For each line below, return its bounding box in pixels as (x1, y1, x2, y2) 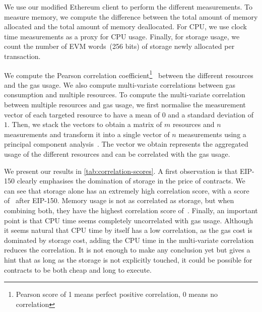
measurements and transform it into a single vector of (4, 129, 170, 139)
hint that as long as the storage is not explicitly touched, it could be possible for (4, 254, 252, 265)
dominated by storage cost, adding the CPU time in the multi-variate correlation (4, 234, 254, 245)
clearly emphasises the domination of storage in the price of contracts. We (17, 175, 245, 186)
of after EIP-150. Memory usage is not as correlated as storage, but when (4, 195, 234, 206)
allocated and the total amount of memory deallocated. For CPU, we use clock (4, 21, 247, 32)
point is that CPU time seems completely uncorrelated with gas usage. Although (4, 215, 253, 225)
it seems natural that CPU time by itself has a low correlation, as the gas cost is (4, 225, 252, 235)
